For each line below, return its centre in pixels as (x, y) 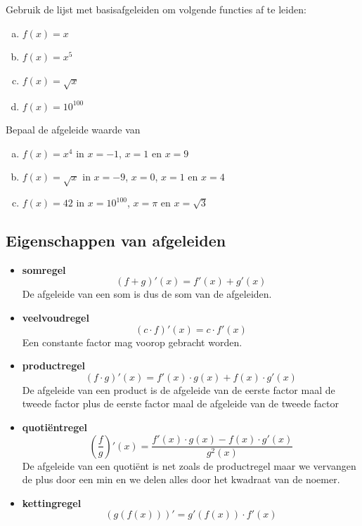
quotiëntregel (55, 427)
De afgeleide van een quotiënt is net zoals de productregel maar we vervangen (189, 465)
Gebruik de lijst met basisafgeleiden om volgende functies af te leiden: (156, 9)
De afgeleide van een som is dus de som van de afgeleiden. (147, 294)
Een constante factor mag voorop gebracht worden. (132, 342)
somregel (44, 269)
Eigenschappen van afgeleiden (116, 241)
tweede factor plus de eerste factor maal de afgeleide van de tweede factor (180, 403)
